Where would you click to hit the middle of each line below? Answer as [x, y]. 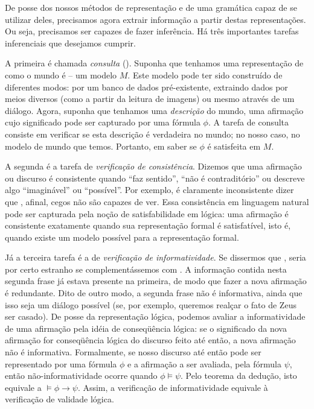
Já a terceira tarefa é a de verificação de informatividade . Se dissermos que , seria [155, 257]
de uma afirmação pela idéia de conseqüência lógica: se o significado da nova [146, 328]
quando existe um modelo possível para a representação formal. [122, 237]
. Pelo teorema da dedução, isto [239, 376]
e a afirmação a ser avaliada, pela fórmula [204, 363]
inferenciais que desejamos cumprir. [70, 43]
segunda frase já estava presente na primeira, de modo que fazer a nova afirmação [156, 281]
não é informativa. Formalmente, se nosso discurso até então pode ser [133, 352]
